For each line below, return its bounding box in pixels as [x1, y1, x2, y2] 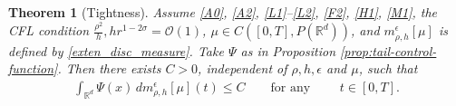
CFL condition [8, 21, 90, 40]
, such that [358, 59, 418, 78]
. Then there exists [57, 59, 161, 78]
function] [8, 59, 58, 78]
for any [270, 81, 311, 94]
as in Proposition [240, 41, 336, 60]
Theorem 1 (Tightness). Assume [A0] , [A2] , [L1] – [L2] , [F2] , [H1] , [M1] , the [8, 3, 437, 21]
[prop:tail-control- [340, 41, 437, 60]
